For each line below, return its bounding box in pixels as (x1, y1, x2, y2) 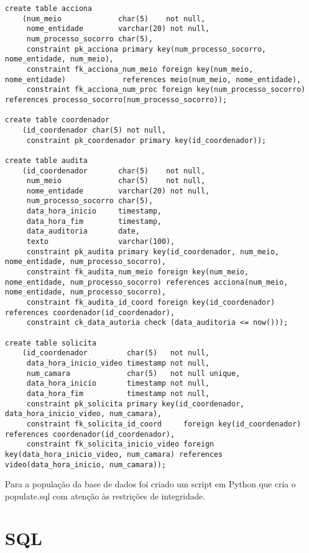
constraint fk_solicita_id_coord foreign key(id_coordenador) (26, 419, 301, 428)
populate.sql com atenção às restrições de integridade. (5, 489, 206, 502)
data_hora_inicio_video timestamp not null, (26, 358, 210, 367)
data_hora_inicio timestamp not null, (26, 379, 210, 388)
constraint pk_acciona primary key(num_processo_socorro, (26, 44, 266, 54)
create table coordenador (5, 116, 109, 125)
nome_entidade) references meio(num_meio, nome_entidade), (5, 75, 301, 84)
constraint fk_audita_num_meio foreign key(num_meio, (26, 268, 249, 277)
